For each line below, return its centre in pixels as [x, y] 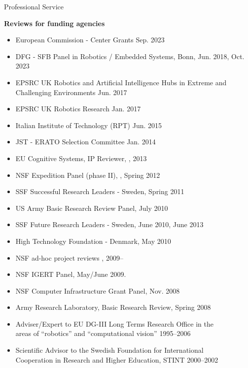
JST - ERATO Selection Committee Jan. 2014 [86, 142]
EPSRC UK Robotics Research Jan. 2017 [78, 109]
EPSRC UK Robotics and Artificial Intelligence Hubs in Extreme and [121, 82]
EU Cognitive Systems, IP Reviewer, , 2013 [81, 158]
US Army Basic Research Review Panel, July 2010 [92, 208]
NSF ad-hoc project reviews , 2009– [69, 257]
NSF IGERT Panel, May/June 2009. [71, 274]
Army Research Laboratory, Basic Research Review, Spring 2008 [113, 307]
